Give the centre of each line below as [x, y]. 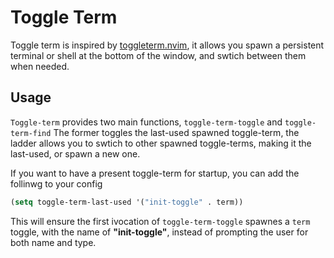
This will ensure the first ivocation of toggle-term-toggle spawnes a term [160, 221]
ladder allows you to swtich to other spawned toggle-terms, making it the [161, 143]
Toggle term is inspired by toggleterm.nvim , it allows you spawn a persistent [167, 45]
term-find [31, 133]
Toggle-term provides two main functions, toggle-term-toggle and [146, 122]
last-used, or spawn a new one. [75, 153]
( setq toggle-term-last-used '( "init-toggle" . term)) [127, 202]
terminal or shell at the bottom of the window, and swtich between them [158, 55]
